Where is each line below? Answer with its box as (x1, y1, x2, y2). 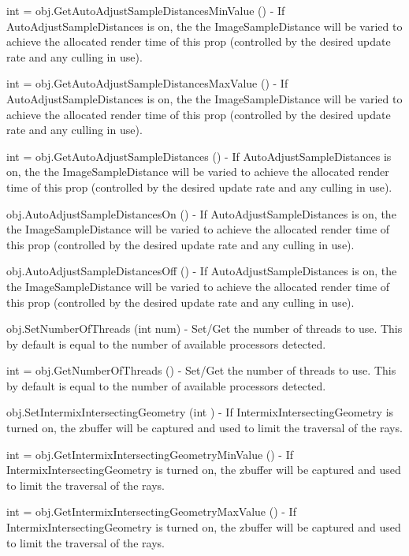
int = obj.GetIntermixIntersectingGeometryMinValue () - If (6, 446, 294, 462)
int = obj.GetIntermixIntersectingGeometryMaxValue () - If (6, 503, 296, 520)
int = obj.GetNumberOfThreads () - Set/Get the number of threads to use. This (6, 362, 396, 379)
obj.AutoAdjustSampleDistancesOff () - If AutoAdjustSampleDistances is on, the (6, 263, 397, 279)
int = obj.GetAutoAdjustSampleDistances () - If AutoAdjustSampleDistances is (6, 147, 392, 164)
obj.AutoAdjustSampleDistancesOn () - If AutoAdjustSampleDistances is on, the (6, 205, 396, 222)
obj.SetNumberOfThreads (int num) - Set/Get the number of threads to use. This (6, 320, 403, 337)
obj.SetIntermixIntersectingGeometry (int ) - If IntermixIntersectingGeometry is (6, 404, 394, 420)
